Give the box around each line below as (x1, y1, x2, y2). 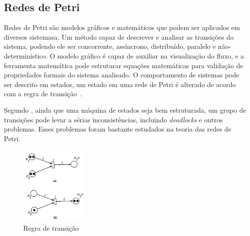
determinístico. (4, 50, 48, 60)
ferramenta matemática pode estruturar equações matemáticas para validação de (4, 60, 243, 70)
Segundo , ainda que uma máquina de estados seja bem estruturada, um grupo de (4, 104, 246, 115)
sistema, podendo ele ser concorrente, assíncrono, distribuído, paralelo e (4, 41, 216, 51)
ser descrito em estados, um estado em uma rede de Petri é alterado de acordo (4, 79, 236, 89)
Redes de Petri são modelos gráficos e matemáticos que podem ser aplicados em (4, 22, 240, 32)
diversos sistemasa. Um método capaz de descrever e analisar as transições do (4, 31, 234, 42)
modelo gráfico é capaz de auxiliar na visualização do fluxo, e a (57, 50, 244, 60)
